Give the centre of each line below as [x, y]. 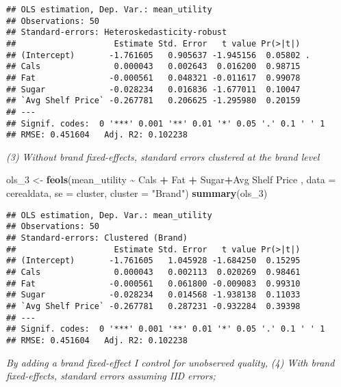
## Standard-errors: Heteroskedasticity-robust [117, 32]
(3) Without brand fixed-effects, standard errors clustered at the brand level [163, 156]
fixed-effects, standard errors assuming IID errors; [111, 376]
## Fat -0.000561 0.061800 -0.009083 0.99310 [153, 283]
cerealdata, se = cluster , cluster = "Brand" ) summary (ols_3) [137, 193]
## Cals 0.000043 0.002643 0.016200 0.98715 [153, 67]
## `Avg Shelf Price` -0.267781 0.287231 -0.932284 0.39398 [153, 306]
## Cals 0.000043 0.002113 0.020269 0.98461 [153, 272]
